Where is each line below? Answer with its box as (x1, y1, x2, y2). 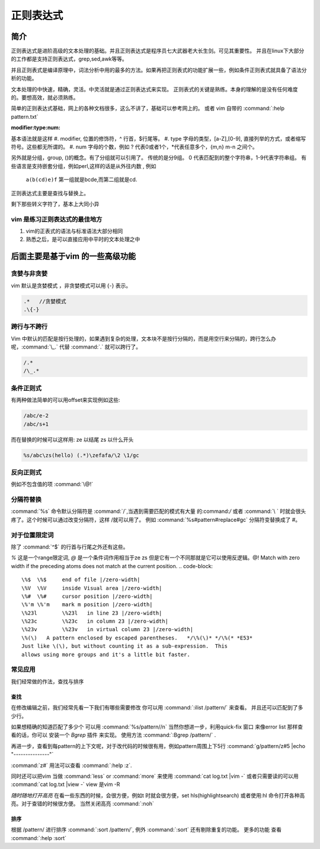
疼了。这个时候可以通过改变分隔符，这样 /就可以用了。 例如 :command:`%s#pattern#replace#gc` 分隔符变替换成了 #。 (11, 516, 301, 523)
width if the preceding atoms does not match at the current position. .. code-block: (11, 562, 213, 569)
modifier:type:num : (11, 124, 60, 131)
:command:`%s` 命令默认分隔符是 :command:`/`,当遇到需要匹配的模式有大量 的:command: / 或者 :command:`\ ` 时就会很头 (11, 508, 306, 515)
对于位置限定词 (11, 531, 54, 539)
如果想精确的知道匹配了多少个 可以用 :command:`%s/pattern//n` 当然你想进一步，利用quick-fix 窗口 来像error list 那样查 (11, 723, 303, 730)
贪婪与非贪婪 (11, 270, 48, 278)
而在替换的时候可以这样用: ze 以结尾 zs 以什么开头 (11, 436, 134, 443)
